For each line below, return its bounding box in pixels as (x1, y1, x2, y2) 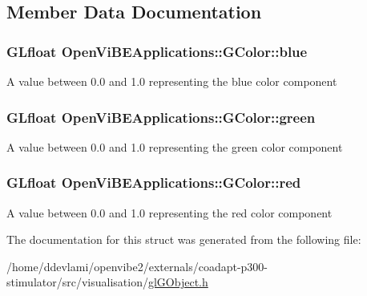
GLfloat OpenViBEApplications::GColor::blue (6, 41, 308, 61)
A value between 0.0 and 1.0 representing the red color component (6, 204, 333, 221)
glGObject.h (147, 274, 208, 290)
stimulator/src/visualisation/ (6, 274, 148, 290)
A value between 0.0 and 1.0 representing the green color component (6, 138, 343, 155)
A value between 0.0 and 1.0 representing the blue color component (6, 73, 337, 89)
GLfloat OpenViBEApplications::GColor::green (6, 107, 316, 127)
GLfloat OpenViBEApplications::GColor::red (6, 172, 301, 193)
